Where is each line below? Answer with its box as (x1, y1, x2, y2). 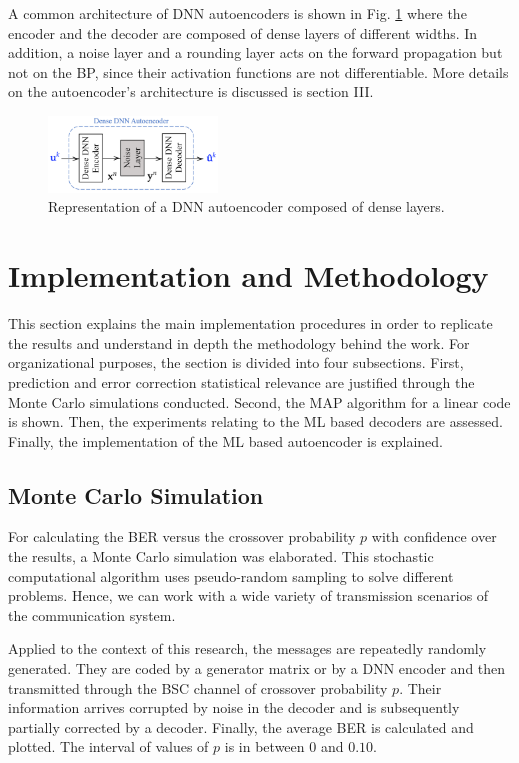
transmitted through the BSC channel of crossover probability (8, 677, 388, 698)
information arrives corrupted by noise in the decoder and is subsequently (8, 697, 460, 718)
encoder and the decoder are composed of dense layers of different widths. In (8, 22, 478, 43)
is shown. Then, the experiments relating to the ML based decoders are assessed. (8, 411, 503, 432)
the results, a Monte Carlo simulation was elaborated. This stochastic (8, 546, 434, 567)
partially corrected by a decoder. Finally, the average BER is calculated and (8, 716, 474, 737)
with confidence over (371, 526, 497, 547)
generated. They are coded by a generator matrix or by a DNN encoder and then (8, 658, 506, 679)
